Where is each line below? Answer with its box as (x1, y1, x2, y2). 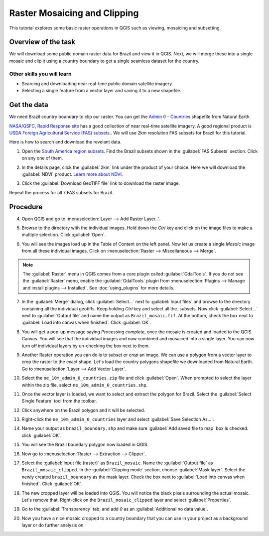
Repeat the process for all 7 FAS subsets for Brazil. (9, 189, 114, 195)
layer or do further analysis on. (21, 522, 85, 528)
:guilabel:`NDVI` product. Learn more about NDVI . (21, 171, 123, 177)
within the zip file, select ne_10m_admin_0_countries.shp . (21, 382, 148, 388)
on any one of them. (21, 155, 63, 161)
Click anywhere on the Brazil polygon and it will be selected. (21, 407, 145, 413)
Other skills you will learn (9, 70, 72, 77)
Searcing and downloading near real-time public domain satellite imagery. (21, 80, 173, 87)
